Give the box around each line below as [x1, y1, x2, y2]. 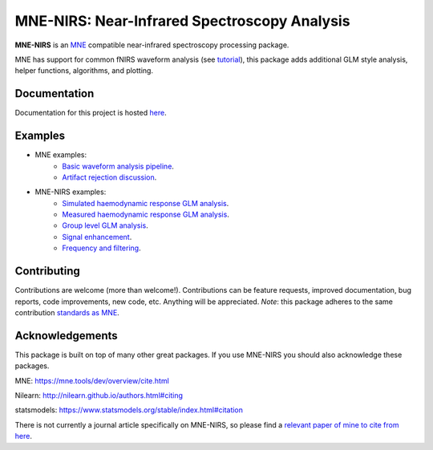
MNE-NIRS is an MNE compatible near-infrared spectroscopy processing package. [14, 40, 289, 50]
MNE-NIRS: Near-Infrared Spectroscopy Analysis [14, 12, 350, 30]
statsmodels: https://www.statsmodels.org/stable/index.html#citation [14, 405, 244, 415]
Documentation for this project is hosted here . [14, 108, 168, 118]
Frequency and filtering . [62, 243, 141, 253]
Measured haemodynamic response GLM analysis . [62, 209, 230, 220]
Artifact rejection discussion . [62, 172, 157, 182]
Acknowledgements [14, 329, 118, 343]
